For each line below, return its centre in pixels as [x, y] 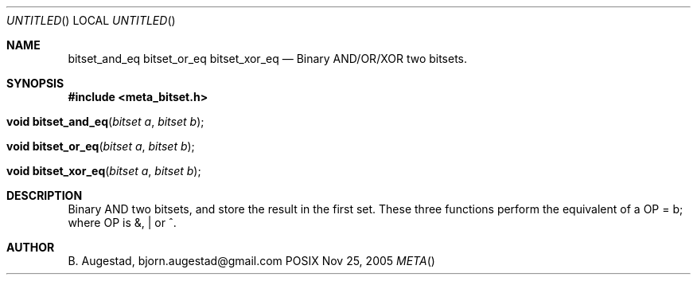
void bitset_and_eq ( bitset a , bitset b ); [105, 121]
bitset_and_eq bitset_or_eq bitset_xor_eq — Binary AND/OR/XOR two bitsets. [268, 59]
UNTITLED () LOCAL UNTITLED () [91, 20]
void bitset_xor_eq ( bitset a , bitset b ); [104, 171]
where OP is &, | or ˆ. [122, 222]
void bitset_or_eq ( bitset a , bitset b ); [101, 146]
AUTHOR [31, 247]
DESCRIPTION [45, 195]
